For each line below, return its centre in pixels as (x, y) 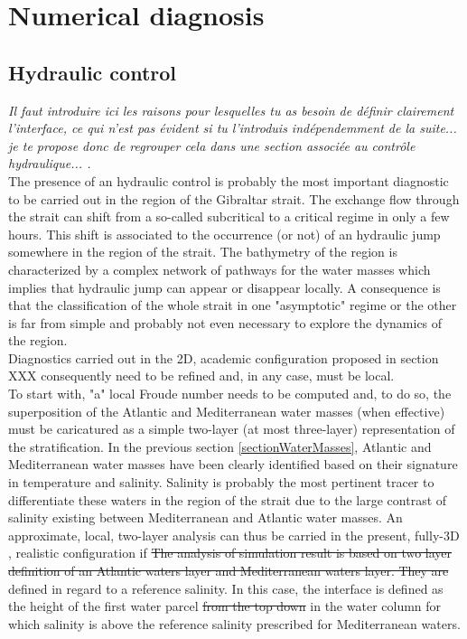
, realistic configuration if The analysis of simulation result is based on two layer (230, 553)
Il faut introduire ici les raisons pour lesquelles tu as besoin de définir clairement (231, 110)
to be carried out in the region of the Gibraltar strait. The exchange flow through (234, 198)
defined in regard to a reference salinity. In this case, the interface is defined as (226, 588)
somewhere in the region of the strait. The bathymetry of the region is (203, 252)
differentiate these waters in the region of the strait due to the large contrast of (228, 499)
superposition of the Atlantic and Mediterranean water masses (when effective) (227, 411)
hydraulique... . (50, 163)
